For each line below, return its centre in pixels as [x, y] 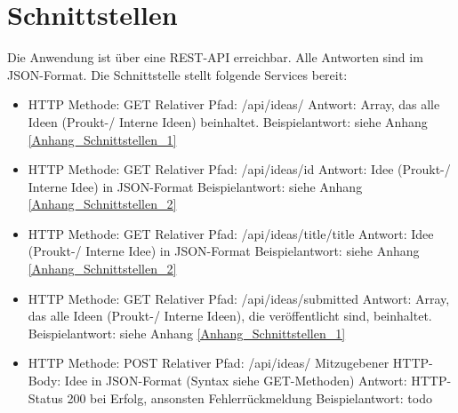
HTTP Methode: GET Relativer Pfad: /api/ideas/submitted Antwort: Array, [239, 298]
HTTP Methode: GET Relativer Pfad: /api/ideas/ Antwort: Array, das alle [234, 104]
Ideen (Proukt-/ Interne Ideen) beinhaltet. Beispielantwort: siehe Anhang [228, 121]
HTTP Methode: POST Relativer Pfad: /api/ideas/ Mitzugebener [209, 363]
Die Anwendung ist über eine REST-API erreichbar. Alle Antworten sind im [215, 57]
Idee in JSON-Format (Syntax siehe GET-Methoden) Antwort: [236, 381]
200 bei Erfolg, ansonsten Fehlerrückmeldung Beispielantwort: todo [249, 397]
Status [45, 397]
